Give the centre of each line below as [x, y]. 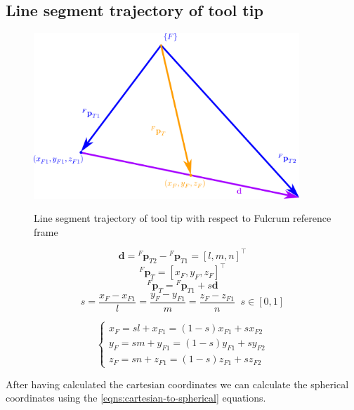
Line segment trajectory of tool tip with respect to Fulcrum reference [183, 218]
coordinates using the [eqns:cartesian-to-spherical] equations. [136, 398]
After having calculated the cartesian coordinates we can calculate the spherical [177, 384]
